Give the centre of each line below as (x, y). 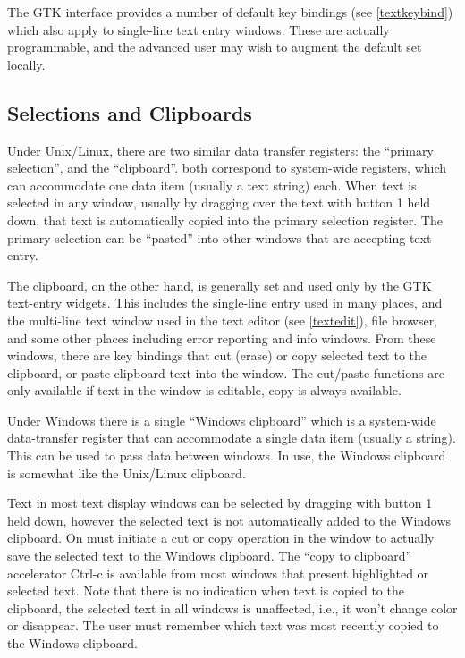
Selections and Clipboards (130, 112)
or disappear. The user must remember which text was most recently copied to (223, 625)
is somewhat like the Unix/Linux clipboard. (127, 472)
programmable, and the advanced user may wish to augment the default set (215, 47)
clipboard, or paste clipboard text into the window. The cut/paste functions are (226, 372)
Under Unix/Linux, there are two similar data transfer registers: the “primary (220, 150)
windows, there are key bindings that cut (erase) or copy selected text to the (217, 355)
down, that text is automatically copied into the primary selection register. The (225, 219)
